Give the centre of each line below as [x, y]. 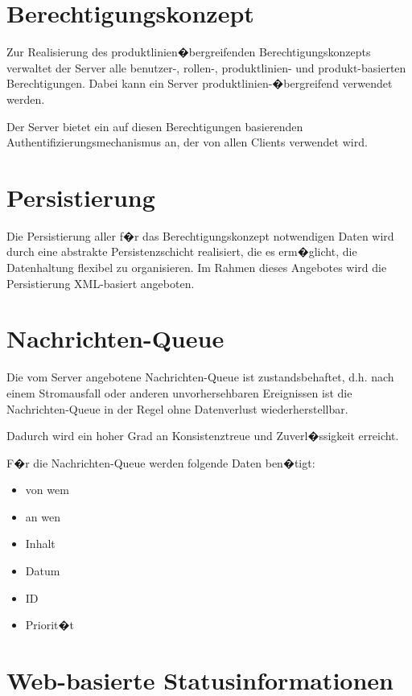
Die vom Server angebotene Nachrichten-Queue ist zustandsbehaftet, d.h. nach [200, 377]
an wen [43, 516]
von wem [47, 490]
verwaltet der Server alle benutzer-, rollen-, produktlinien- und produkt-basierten [206, 67]
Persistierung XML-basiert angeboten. [101, 283]
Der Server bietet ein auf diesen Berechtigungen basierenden [155, 126]
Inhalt [40, 544]
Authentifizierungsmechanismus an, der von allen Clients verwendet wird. [187, 142]
